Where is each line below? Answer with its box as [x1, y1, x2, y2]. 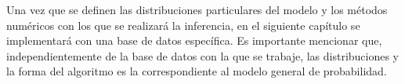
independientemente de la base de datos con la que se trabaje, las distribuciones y [6, 47, 400, 64]
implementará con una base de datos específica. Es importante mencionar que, [6, 32, 382, 49]
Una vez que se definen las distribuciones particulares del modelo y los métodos [6, 2, 388, 17]
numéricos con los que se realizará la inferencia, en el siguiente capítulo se [6, 16, 360, 33]
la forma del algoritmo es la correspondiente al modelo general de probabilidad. [6, 63, 387, 79]
